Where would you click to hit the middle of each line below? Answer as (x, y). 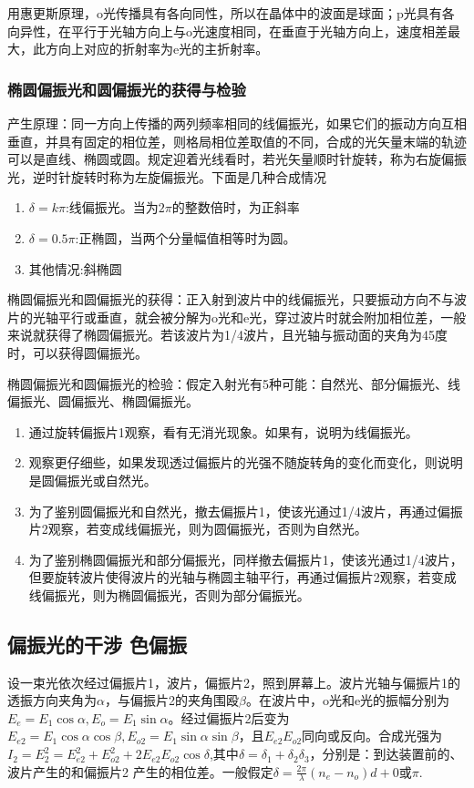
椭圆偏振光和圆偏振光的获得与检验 (127, 89)
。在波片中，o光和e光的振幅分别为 (348, 700)
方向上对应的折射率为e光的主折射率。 (157, 49)
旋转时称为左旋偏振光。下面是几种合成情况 (198, 176)
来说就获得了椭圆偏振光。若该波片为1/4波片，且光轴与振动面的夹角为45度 (227, 335)
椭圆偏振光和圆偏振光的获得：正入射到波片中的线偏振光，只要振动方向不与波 (237, 299)
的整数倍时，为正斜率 (236, 207)
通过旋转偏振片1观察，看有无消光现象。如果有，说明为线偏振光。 (223, 431)
